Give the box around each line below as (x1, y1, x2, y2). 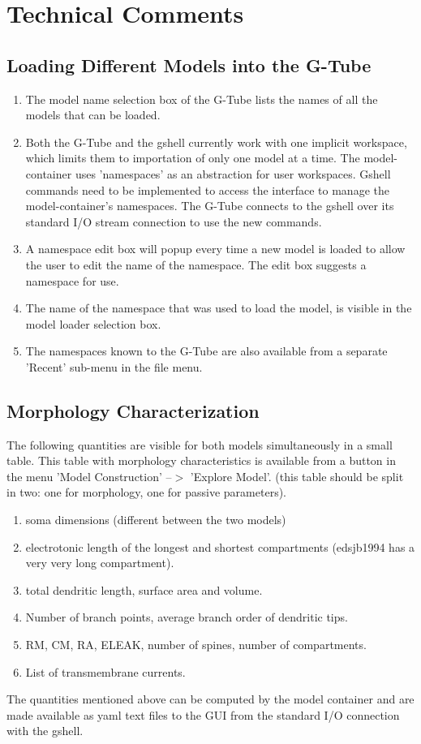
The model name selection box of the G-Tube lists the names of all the (25, 90, 378, 107)
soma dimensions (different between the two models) (25, 511, 286, 528)
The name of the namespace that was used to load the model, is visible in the (25, 299, 412, 316)
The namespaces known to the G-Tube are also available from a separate (25, 342, 388, 359)
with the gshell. (6, 722, 84, 739)
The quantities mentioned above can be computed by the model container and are (6, 690, 415, 707)
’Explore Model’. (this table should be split (190, 467, 404, 484)
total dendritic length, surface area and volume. (25, 581, 263, 598)
